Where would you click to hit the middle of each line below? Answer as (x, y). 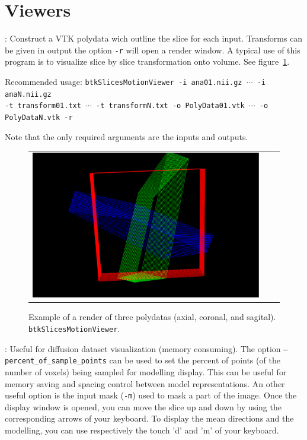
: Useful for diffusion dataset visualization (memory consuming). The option (143, 348)
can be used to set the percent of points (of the (195, 360)
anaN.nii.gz (28, 94)
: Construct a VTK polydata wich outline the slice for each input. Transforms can (154, 38)
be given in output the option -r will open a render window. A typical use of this (153, 50)
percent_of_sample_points (56, 361)
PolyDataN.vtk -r (39, 117)
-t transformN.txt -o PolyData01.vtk (170, 106)
